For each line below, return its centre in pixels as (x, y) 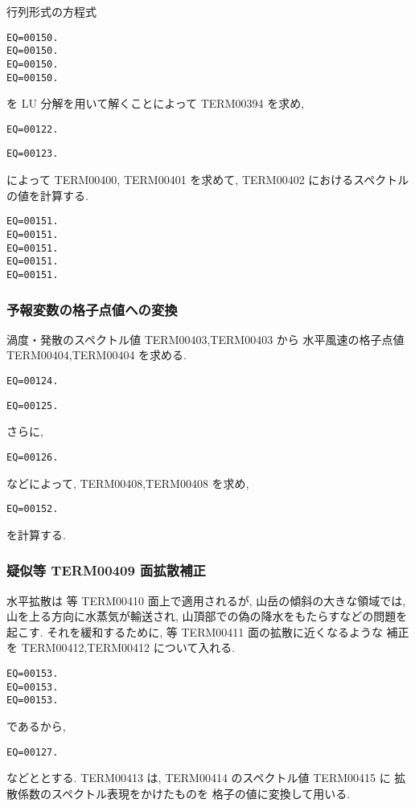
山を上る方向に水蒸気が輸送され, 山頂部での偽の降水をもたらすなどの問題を (207, 616)
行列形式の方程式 (51, 11)
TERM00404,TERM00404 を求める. (97, 355)
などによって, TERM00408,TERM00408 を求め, (128, 483)
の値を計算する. (47, 195)
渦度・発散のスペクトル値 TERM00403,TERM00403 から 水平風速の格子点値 (205, 339)
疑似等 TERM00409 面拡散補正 (106, 570)
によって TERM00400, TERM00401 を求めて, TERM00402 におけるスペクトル (208, 180)
